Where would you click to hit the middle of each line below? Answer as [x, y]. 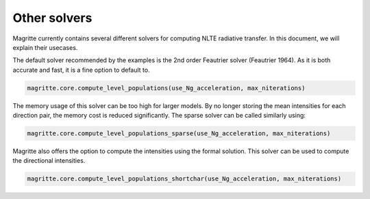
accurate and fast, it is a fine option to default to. [81, 70]
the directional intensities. [49, 161]
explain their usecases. [45, 47]
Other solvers [52, 18]
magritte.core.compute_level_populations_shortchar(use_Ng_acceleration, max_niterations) [184, 179]
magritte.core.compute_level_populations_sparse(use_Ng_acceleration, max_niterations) [179, 134]
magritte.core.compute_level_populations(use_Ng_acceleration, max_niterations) [166, 88]
